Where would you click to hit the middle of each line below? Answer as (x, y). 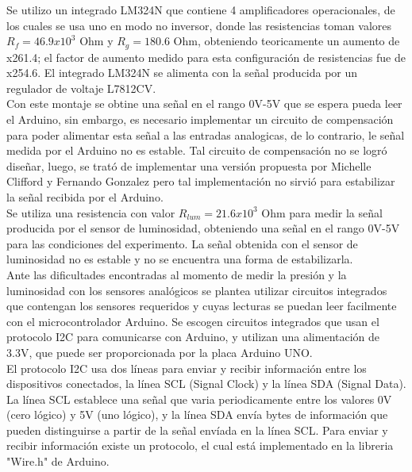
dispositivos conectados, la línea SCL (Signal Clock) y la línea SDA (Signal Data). (206, 384)
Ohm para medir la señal (322, 212)
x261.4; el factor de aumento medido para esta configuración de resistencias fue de (206, 57)
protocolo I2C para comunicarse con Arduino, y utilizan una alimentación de (193, 337)
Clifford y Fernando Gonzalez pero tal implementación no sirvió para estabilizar (201, 181)
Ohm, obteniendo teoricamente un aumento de (287, 41)
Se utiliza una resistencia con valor (91, 212)
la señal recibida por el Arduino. (85, 196)
